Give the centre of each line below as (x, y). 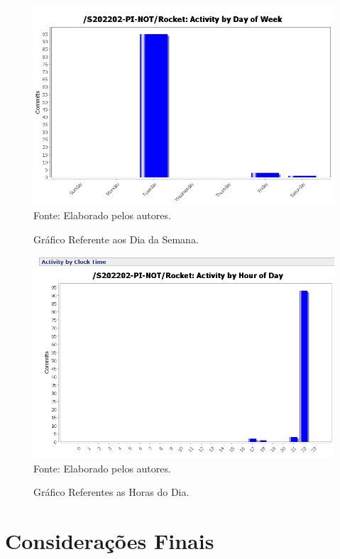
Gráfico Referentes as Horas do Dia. (111, 492)
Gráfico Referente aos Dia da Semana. (116, 239)
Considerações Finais (110, 541)
